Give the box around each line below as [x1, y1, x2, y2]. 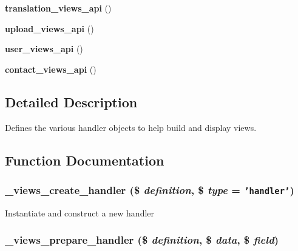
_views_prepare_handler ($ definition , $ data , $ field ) [5, 232, 279, 247]
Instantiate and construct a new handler [5, 206, 155, 219]
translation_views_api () [5, 2, 112, 14]
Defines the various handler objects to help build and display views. [5, 121, 257, 133]
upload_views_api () [5, 22, 94, 35]
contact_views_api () [5, 62, 97, 75]
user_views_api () [5, 42, 83, 55]
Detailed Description [5, 92, 138, 111]
